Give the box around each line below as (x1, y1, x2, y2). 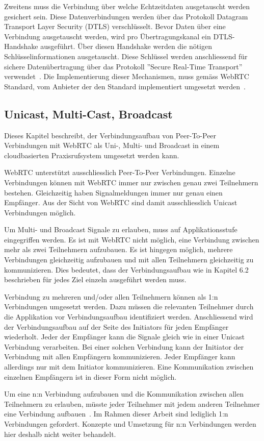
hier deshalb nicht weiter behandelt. (4, 428, 116, 439)
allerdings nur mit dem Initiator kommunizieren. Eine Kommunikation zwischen (4, 361, 254, 372)
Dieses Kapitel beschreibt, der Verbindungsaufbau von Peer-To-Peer (4, 130, 217, 140)
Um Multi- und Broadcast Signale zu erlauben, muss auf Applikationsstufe (4, 224, 237, 235)
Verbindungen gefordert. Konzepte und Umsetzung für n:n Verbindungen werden (4, 418, 256, 429)
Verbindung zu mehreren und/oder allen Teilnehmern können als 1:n (4, 291, 218, 302)
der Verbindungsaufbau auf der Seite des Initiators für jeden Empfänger (4, 321, 229, 332)
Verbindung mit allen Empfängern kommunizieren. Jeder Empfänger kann (4, 351, 235, 362)
